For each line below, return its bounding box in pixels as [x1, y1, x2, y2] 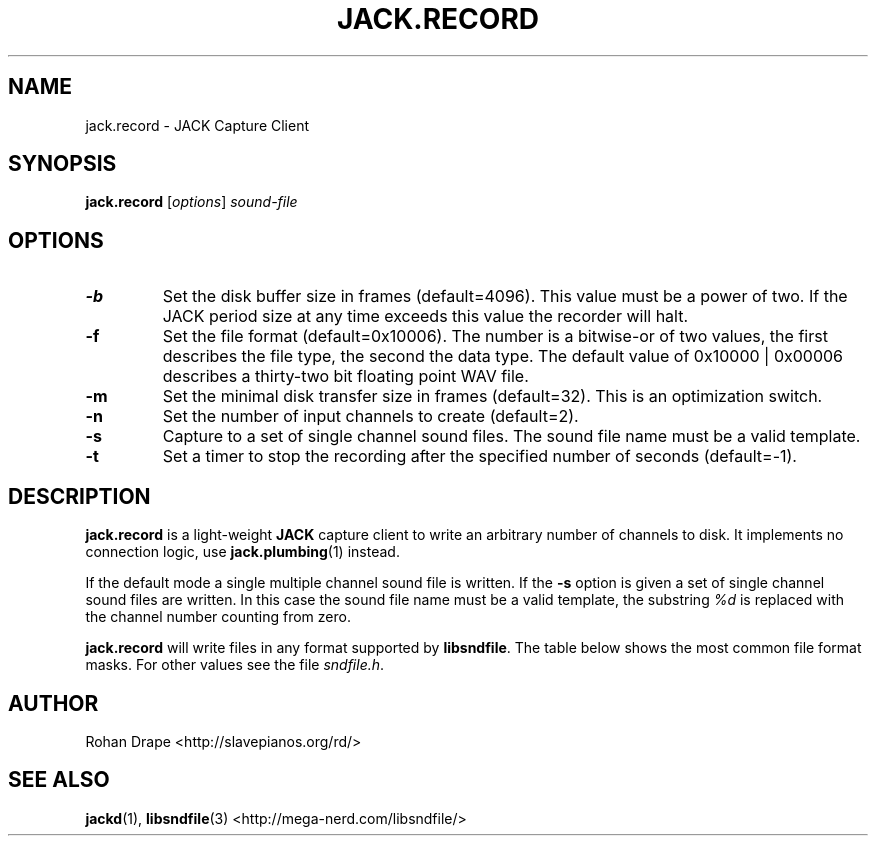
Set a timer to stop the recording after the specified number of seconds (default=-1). [162, 446, 797, 467]
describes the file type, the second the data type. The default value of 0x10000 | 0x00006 [162, 346, 844, 367]
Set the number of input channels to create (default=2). [162, 406, 579, 427]
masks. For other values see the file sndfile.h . [85, 656, 385, 674]
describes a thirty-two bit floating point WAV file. [162, 366, 529, 387]
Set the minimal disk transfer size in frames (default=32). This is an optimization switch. [162, 386, 823, 407]
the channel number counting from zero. [85, 608, 351, 626]
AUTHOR [8, 690, 99, 716]
